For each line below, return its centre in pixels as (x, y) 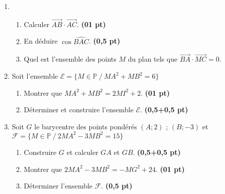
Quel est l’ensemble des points (70, 59)
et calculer (82, 152)
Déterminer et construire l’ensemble (79, 110)
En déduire (41, 41)
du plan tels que (153, 59)
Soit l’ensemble (35, 76)
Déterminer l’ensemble (58, 186)
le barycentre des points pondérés (86, 126)
